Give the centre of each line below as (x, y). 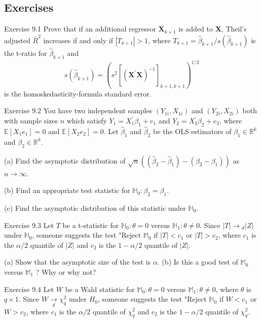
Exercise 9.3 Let (29, 225)
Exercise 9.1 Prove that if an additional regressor (80, 29)
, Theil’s (234, 29)
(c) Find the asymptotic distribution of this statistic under (95, 208)
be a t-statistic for (91, 225)
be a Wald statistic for (100, 289)
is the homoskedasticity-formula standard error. (78, 93)
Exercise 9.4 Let (29, 289)
